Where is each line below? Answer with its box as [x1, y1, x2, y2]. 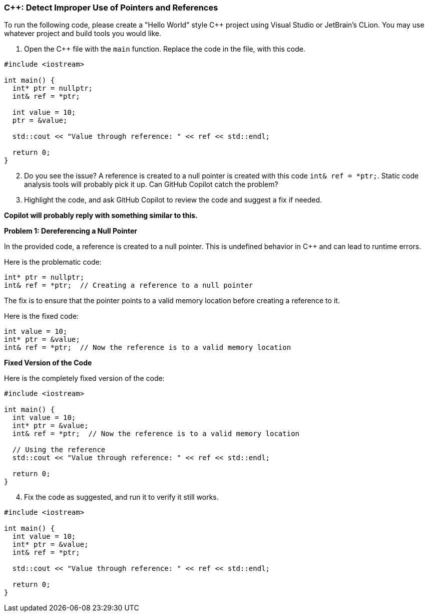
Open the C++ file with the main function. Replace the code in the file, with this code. [24, 45, 305, 54]
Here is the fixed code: [4, 312, 79, 321]
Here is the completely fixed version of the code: [4, 374, 165, 383]
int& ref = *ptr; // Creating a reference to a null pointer [4, 281, 253, 290]
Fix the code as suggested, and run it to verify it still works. [24, 493, 219, 502]
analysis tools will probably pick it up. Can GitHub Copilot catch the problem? [24, 180, 278, 189]
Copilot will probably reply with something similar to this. [4, 211, 198, 220]
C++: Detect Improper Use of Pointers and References [4, 3, 218, 13]
